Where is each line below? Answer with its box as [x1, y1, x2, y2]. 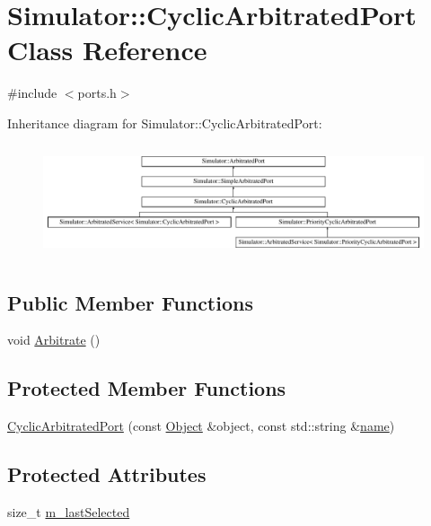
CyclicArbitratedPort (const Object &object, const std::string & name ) [7, 416, 395, 435]
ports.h [77, 83, 117, 102]
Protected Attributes [7, 460, 207, 488]
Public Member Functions [7, 288, 253, 316]
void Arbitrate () [7, 330, 101, 349]
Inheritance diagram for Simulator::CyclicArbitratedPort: [7, 113, 322, 132]
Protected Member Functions [7, 374, 286, 402]
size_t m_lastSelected [7, 503, 130, 522]
